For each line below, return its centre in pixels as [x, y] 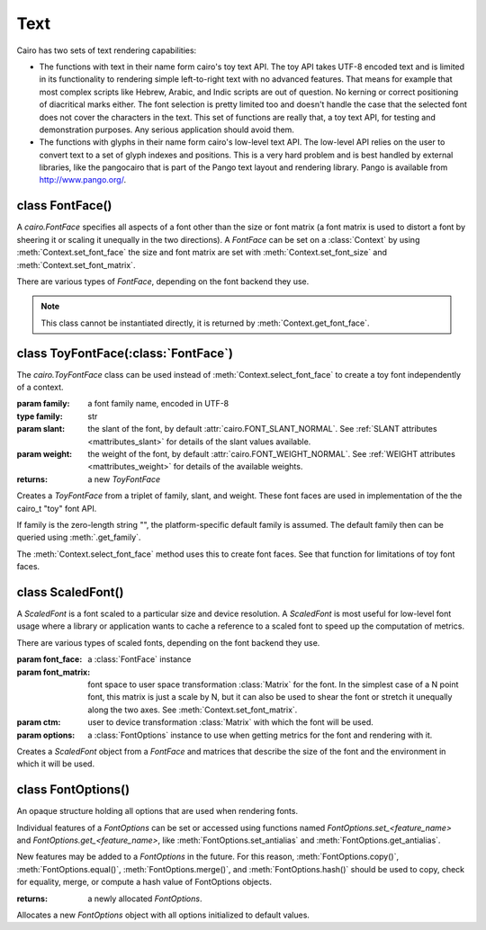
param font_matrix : [54, 672]
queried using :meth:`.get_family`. [79, 537]
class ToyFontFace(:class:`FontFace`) [125, 353]
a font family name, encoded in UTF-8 [158, 404]
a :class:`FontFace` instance [139, 659]
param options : [46, 735]
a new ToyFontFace [124, 479]
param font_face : [49, 659]
